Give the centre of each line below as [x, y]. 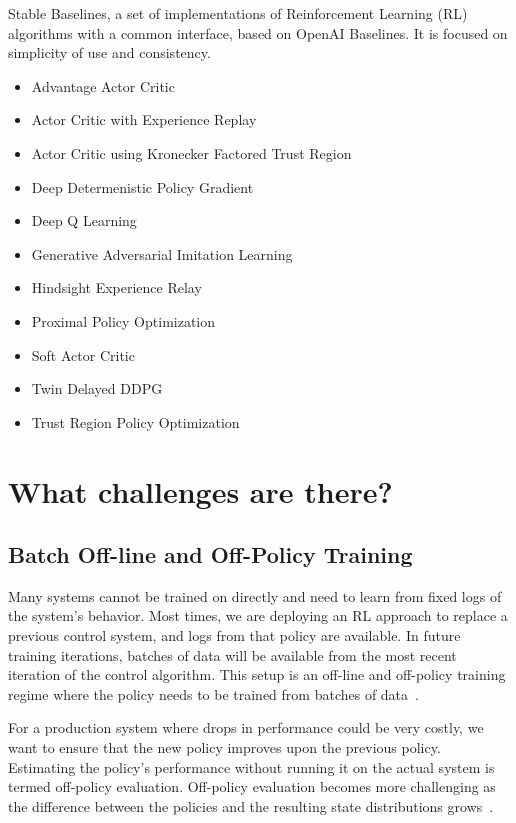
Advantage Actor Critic [103, 85]
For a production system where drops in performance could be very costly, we [246, 727]
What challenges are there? [200, 490]
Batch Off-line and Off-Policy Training [210, 554]
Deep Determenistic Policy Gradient [142, 186]
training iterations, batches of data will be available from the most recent [232, 654]
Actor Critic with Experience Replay [144, 119]
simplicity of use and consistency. [109, 52]
